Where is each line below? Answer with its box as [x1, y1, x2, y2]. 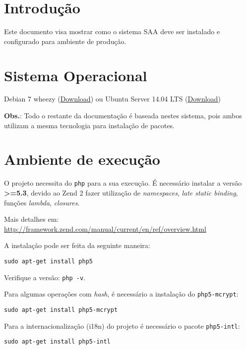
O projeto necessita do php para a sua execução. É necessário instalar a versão [4, 178, 242, 188]
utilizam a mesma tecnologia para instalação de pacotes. [4, 120, 175, 130]
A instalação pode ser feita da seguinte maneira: [4, 240, 150, 250]
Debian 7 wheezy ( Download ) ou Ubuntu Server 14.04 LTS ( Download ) [4, 94, 221, 104]
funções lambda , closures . [4, 197, 80, 207]
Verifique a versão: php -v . [4, 272, 86, 282]
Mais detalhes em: [4, 214, 59, 224]
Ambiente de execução [4, 149, 160, 169]
